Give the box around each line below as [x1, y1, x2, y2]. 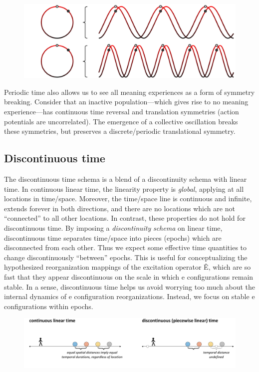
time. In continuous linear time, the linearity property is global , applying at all [4, 183, 244, 194]
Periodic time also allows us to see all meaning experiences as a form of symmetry [4, 86, 255, 97]
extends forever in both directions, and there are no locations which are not [4, 203, 235, 213]
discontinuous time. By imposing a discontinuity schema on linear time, [4, 222, 223, 233]
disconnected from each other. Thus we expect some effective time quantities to [4, 242, 247, 253]
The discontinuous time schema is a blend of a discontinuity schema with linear [4, 174, 247, 184]
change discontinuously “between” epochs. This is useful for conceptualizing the [4, 252, 248, 262]
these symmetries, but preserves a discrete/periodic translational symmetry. [4, 126, 236, 136]
